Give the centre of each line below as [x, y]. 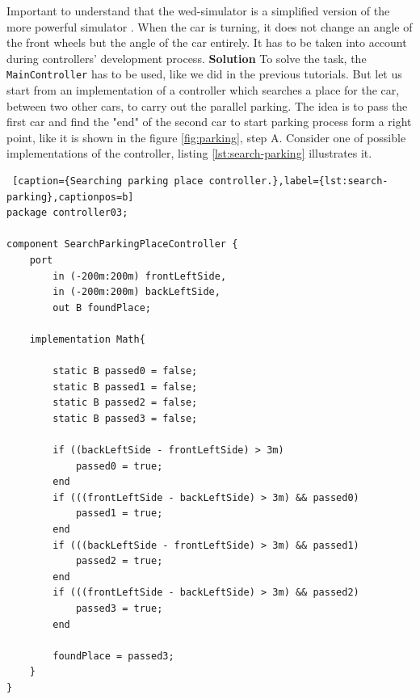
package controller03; [67, 213]
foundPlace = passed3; [113, 656]
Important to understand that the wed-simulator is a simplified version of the [198, 11]
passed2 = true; [119, 561]
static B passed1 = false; [125, 387]
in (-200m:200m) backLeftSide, [136, 292]
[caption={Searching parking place [108, 181]
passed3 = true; [119, 609]
